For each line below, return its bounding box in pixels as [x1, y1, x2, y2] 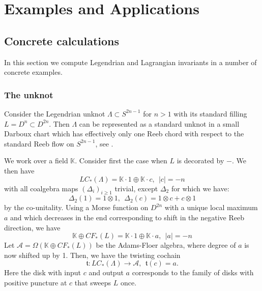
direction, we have [4, 222, 61, 232]
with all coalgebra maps [4, 183, 78, 193]
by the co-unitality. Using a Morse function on [4, 202, 149, 213]
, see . [95, 138, 113, 149]
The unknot [4, 88, 53, 101]
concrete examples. [4, 67, 63, 77]
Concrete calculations [4, 33, 120, 48]
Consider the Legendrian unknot [4, 108, 105, 119]
